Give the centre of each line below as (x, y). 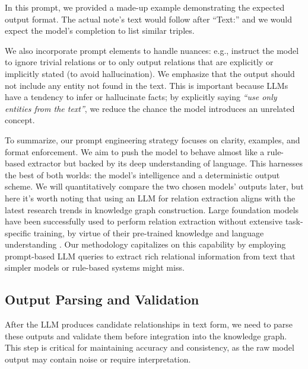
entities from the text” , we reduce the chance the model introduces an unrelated (150, 108)
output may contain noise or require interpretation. (98, 359)
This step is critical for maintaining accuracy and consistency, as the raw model (150, 347)
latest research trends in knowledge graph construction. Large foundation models (152, 209)
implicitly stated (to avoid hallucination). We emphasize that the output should (150, 73)
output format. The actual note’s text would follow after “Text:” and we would (148, 19)
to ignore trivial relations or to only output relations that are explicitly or (139, 62)
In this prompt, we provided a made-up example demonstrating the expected (145, 7)
